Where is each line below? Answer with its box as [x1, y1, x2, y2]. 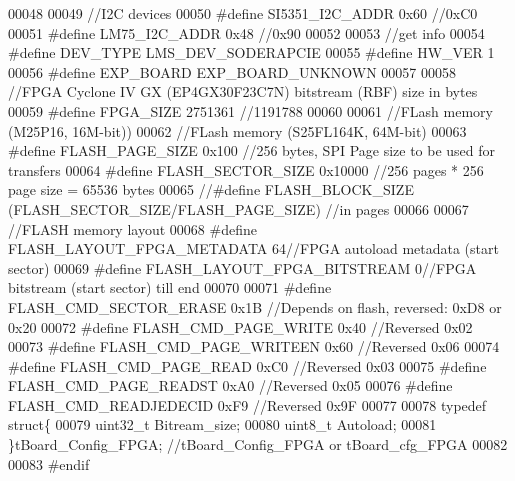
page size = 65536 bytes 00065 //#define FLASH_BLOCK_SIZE [8, 179, 414, 200]
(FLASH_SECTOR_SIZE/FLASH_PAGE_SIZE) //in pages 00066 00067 [8, 198, 469, 219]
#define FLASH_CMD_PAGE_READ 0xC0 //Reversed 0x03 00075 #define [8, 355, 487, 376]
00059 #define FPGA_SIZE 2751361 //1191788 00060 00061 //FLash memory [8, 100, 493, 121]
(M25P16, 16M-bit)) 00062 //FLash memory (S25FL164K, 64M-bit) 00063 [8, 120, 467, 141]
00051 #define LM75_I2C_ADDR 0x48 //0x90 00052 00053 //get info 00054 [8, 22, 485, 43]
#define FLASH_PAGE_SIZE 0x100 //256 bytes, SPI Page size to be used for [8, 140, 496, 161]
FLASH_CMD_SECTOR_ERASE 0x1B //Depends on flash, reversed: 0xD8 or [8, 296, 502, 317]
